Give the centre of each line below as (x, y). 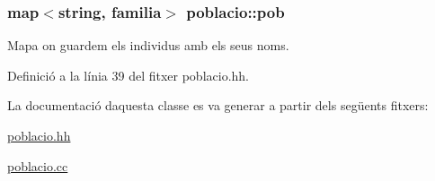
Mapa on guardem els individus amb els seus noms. (148, 45)
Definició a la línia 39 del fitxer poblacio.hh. (128, 75)
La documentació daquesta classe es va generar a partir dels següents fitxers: (218, 105)
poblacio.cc (38, 165)
